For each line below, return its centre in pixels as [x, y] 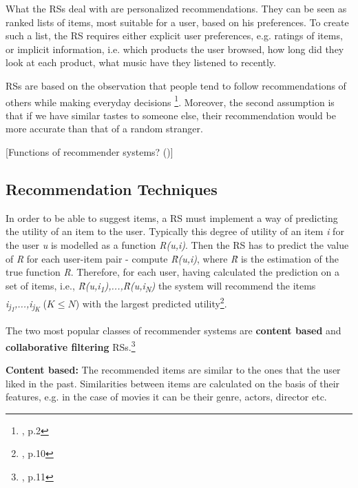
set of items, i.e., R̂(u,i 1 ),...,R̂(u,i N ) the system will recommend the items [161, 286]
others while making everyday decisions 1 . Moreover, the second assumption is [170, 101]
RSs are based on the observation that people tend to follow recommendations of [176, 85]
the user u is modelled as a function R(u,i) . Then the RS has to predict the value [177, 244]
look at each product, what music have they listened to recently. [141, 62]
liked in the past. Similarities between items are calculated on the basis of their [173, 383]
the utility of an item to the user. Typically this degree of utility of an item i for [175, 231]
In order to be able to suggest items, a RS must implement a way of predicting [172, 217]
